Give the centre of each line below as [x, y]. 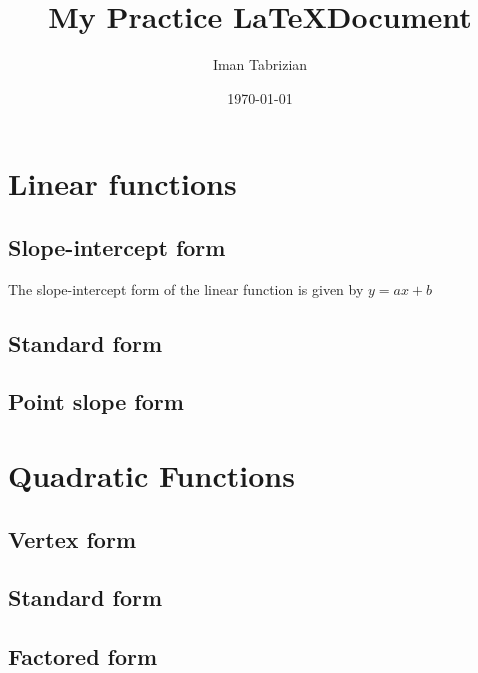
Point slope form [96, 401]
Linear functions [122, 183]
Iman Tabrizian [260, 64]
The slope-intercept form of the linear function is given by [186, 288]
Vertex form [72, 538]
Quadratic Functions [151, 475]
